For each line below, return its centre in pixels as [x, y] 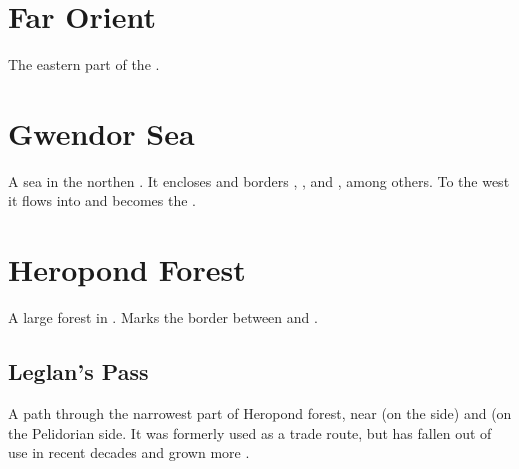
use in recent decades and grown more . [129, 452]
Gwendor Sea [101, 132]
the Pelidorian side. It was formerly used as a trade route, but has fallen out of [250, 432]
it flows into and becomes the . [102, 200]
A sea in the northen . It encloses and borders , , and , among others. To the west [259, 180]
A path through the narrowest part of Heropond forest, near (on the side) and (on [260, 412]
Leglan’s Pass [78, 371]
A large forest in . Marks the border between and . [163, 317]
